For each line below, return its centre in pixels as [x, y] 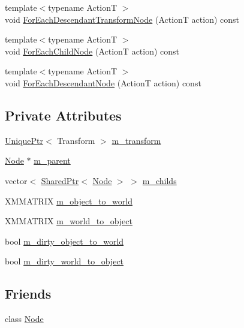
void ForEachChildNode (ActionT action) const [92, 51]
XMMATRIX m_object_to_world [69, 201]
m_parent [52, 160]
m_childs [159, 180]
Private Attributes [63, 115]
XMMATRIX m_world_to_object [69, 221]
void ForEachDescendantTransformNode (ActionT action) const [122, 19]
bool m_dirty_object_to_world [64, 241]
